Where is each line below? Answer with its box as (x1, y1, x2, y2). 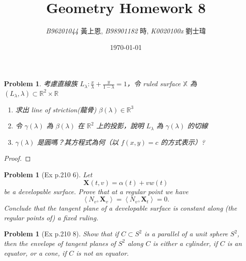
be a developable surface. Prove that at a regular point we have (4, 186, 188, 196)
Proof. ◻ (4, 153, 31, 163)
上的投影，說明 (96, 121, 144, 131)
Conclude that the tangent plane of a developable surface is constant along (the (4, 203, 237, 213)
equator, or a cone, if (4, 247, 67, 258)
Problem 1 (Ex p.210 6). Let (4, 169, 92, 180)
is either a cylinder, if (153, 238, 218, 248)
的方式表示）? (160, 137, 205, 147)
